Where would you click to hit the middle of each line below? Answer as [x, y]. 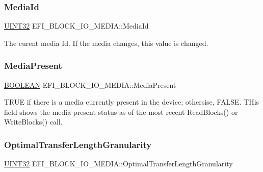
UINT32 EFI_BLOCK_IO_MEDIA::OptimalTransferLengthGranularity [119, 164]
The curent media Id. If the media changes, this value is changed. [106, 43]
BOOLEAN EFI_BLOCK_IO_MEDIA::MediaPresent [90, 84]
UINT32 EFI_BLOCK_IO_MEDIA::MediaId [76, 26]
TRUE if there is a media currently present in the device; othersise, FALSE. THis [132, 102]
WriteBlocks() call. [33, 122]
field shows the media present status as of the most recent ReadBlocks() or [121, 112]
